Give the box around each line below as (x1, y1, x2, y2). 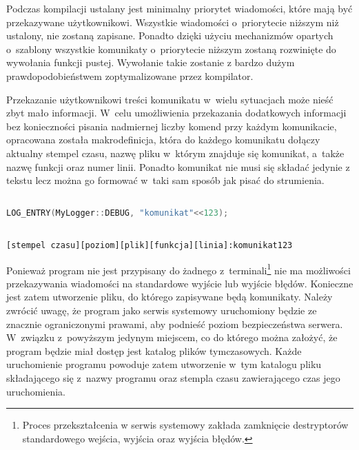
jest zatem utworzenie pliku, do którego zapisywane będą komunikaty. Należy (6, 289, 333, 304)
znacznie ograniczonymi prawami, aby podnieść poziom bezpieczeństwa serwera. (6, 316, 343, 331)
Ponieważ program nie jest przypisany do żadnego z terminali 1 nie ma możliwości (6, 260, 351, 277)
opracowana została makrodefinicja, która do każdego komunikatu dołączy (6, 132, 320, 147)
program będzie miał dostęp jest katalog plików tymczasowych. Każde (6, 343, 302, 358)
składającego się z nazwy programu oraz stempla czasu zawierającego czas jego (6, 370, 340, 385)
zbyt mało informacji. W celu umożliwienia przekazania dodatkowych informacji (6, 105, 347, 120)
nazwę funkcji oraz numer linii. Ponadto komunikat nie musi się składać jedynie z (6, 159, 350, 174)
